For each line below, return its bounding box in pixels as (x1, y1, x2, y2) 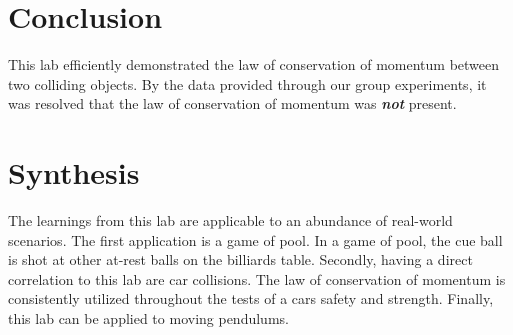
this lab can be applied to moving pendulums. (8, 308, 289, 328)
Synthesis (8, 152, 140, 193)
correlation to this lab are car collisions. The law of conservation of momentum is (8, 268, 506, 289)
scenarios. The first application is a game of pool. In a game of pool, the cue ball (8, 229, 503, 250)
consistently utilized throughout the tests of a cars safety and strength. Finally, (8, 288, 494, 309)
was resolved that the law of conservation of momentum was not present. (8, 93, 457, 114)
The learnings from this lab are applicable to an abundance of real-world (8, 210, 453, 231)
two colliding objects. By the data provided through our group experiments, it (8, 73, 487, 94)
